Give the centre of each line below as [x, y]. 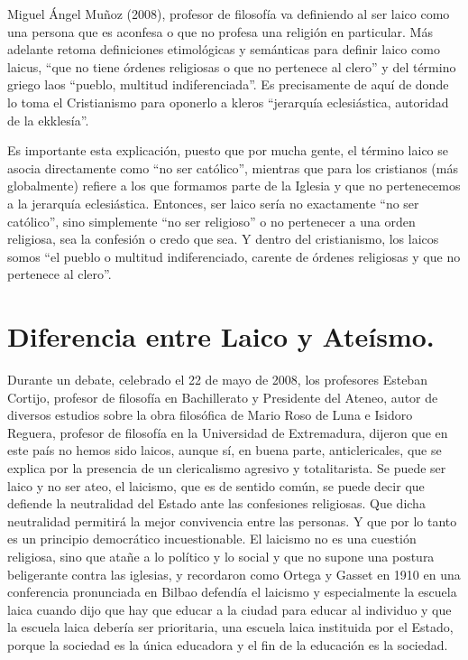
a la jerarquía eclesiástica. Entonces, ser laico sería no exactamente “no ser [213, 203]
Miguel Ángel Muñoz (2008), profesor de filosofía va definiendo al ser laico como [229, 14]
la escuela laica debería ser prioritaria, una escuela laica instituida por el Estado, [230, 627]
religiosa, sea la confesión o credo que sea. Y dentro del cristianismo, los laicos [223, 239]
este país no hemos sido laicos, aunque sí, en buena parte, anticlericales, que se [225, 450]
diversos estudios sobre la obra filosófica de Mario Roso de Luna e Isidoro [210, 415]
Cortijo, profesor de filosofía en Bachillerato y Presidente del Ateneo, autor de [223, 397]
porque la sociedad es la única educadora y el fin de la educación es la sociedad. [228, 644]
